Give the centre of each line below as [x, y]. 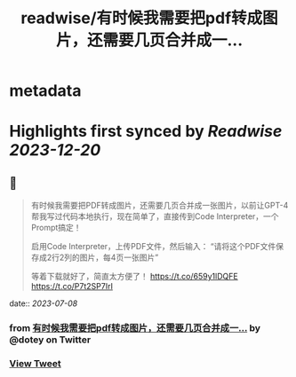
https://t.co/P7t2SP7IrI [72, 287]
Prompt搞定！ [56, 228]
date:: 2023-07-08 [44, 303]
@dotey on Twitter [50, 340]
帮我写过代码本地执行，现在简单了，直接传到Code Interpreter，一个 [155, 216]
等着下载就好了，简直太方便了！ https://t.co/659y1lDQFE [134, 277]
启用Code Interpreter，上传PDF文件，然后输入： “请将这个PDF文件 [153, 247]
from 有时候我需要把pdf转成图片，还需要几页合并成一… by [135, 328]
